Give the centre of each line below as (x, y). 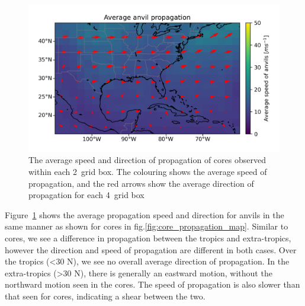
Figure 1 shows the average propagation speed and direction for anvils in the (145, 214)
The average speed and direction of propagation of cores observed (147, 160)
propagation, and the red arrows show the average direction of (141, 183)
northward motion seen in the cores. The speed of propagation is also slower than (152, 284)
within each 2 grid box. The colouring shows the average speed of (148, 172)
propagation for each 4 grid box (86, 195)
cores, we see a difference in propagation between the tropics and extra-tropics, (148, 238)
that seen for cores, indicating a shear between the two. (105, 296)
